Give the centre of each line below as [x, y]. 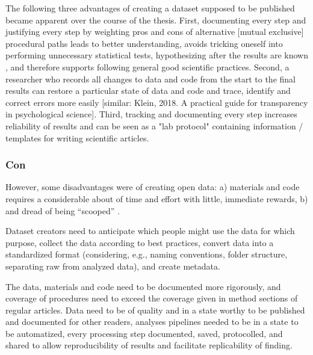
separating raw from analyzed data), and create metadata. [113, 266]
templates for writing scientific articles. [77, 137]
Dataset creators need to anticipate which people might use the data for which [150, 231]
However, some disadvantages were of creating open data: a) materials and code [153, 187]
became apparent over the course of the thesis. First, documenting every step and [156, 20]
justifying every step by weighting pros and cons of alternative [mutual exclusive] [155, 32]
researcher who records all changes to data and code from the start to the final [150, 79]
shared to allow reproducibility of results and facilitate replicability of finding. [149, 345]
